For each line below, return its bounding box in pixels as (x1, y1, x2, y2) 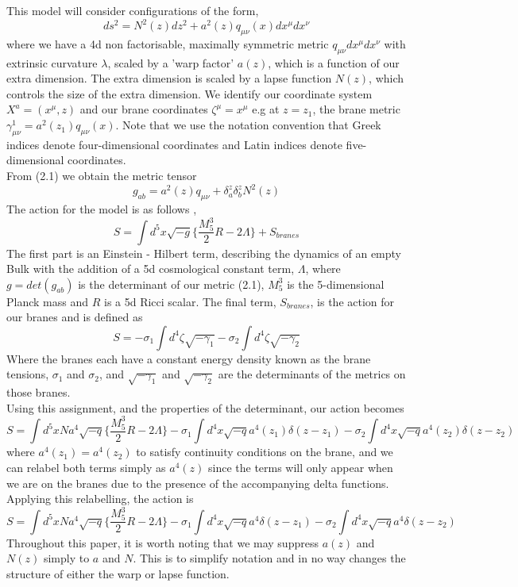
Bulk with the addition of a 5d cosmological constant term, (6, 260, 295, 277)
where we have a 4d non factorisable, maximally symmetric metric (6, 35, 329, 52)
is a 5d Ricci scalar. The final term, (103, 293, 276, 309)
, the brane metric (312, 101, 400, 117)
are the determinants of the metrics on (218, 366, 406, 382)
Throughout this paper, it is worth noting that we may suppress (6, 534, 319, 551)
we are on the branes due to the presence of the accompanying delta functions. (6, 474, 389, 491)
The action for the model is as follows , (6, 200, 197, 217)
